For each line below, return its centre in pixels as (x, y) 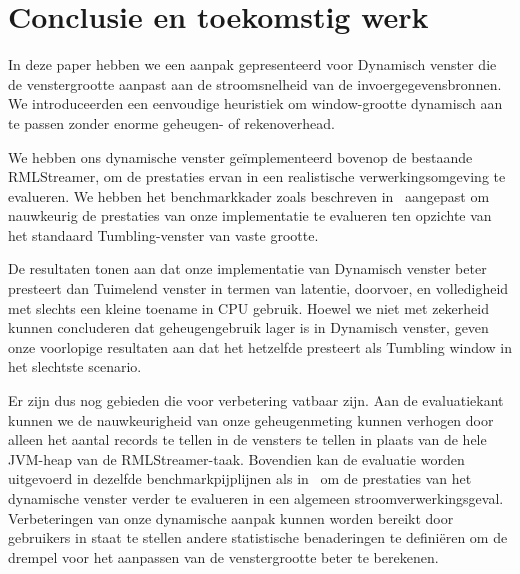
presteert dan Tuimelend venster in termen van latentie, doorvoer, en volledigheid (258, 288)
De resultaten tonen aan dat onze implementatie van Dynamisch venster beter (247, 268)
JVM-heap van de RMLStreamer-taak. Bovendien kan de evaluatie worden (236, 458)
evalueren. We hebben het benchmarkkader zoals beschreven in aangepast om (249, 195)
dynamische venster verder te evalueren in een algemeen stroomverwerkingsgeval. (256, 498)
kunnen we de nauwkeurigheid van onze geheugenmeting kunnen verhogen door (251, 419)
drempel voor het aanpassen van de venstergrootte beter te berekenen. (223, 556)
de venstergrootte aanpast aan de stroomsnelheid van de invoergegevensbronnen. (255, 83)
